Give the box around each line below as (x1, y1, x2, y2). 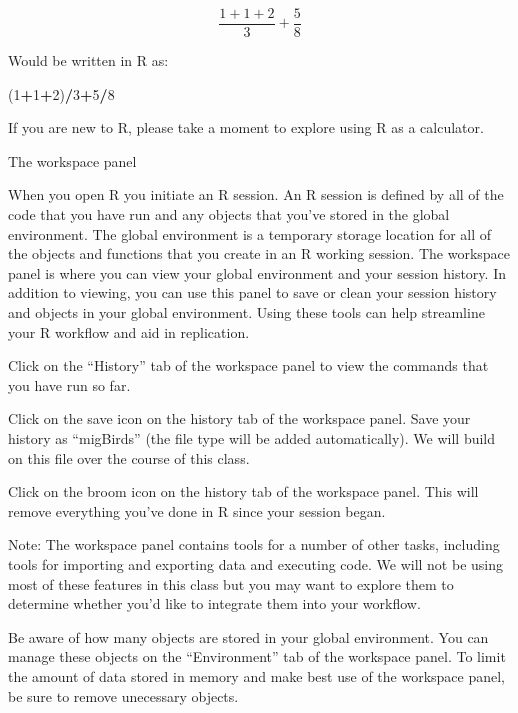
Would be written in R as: (8, 50, 169, 71)
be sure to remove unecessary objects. (8, 685, 239, 706)
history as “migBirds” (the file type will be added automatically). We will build (8, 427, 496, 448)
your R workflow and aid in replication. (8, 321, 250, 342)
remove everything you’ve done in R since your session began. (8, 500, 386, 521)
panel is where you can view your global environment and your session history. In (8, 262, 506, 283)
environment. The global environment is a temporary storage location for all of (8, 223, 492, 244)
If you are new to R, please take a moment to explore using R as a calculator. (8, 117, 484, 138)
